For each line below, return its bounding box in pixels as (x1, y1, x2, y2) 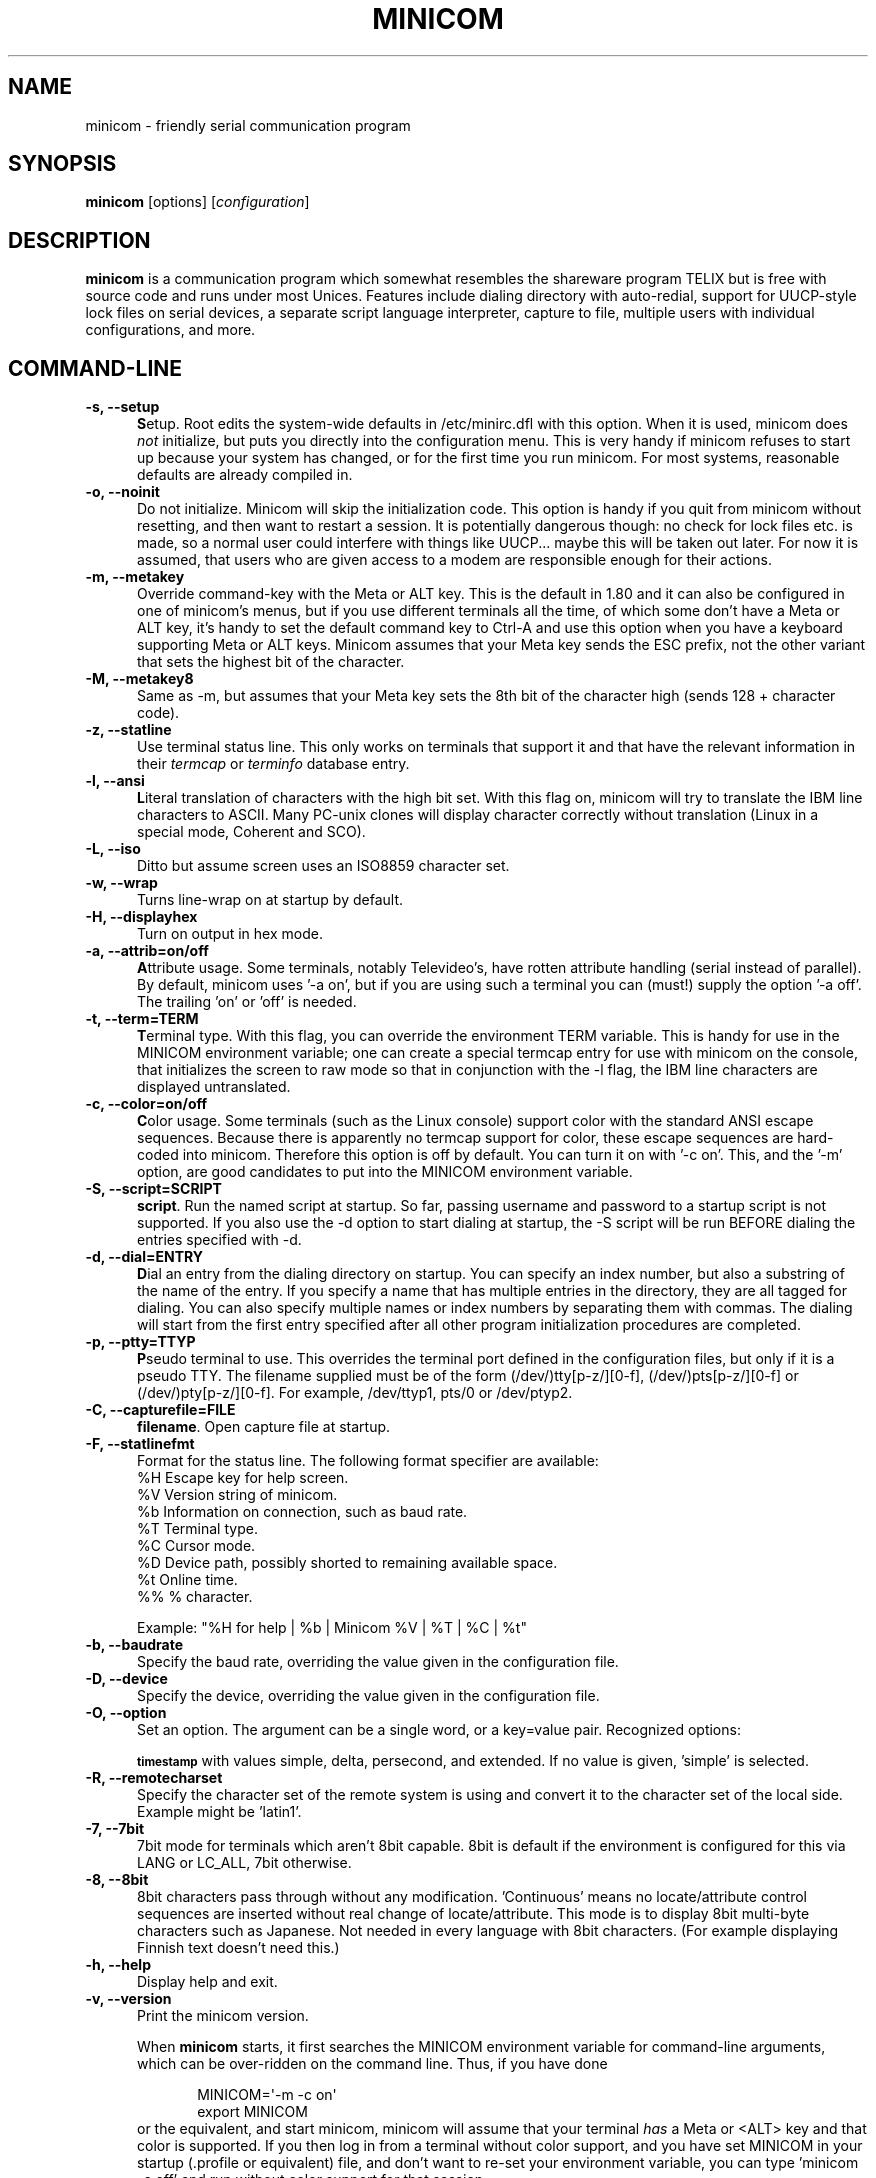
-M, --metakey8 (85, 670, 194, 688)
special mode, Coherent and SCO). (137, 823, 366, 841)
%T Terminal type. (137, 1520, 258, 1538)
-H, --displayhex (85, 908, 198, 926)
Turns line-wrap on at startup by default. (137, 891, 404, 909)
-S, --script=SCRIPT (85, 1180, 222, 1198)
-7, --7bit (85, 1820, 145, 1838)
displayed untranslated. (137, 1078, 291, 1096)
